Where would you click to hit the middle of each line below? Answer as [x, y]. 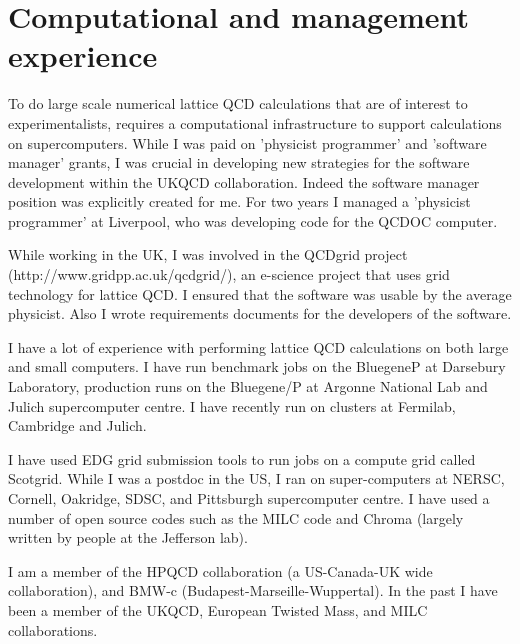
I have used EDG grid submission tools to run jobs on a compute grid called [242, 458]
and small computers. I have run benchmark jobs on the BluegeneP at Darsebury [257, 366]
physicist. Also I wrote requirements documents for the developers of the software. [260, 313]
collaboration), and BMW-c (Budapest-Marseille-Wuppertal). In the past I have [253, 590]
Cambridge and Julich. [77, 425]
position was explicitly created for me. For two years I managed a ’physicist [239, 201]
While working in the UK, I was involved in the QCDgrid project [208, 254]
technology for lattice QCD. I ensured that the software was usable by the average [260, 293]
